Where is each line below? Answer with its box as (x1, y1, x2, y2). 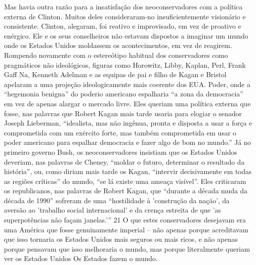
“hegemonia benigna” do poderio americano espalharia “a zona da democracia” (4, 88, 244, 99)
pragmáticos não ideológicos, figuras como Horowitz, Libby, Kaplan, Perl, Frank (4, 59, 246, 70)
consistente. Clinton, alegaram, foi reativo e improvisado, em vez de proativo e (4, 21, 241, 31)
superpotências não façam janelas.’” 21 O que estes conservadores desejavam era (4, 215, 246, 225)
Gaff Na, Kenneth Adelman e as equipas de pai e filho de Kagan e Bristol (4, 69, 227, 80)
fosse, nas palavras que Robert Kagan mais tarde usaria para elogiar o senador (4, 108, 242, 118)
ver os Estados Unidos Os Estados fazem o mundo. (4, 253, 158, 264)
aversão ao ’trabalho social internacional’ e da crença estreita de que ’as (4, 205, 221, 215)
